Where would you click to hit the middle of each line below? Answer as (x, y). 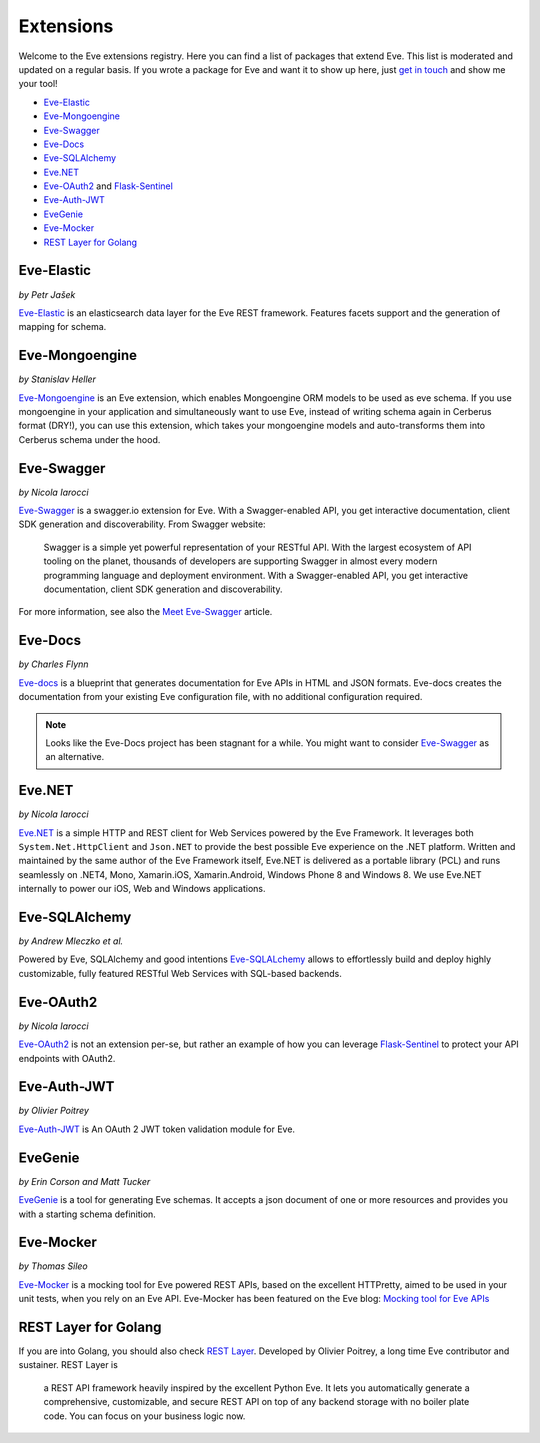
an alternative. (75, 757)
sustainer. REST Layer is (68, 1365)
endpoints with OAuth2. (67, 1058)
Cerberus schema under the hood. (89, 439)
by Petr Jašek (47, 294)
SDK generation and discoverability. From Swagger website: (142, 524)
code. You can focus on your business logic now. (144, 1416)
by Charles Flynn (53, 664)
